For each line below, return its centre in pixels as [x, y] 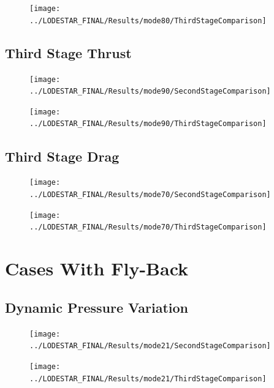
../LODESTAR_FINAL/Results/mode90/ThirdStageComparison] [148, 124]
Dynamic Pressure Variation [97, 307]
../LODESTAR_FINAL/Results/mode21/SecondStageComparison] [150, 346]
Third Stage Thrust [68, 52]
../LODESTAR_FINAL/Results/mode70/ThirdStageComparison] [148, 227]
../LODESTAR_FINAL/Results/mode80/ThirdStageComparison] [148, 21]
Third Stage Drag [62, 156]
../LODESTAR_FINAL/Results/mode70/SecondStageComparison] [150, 195]
